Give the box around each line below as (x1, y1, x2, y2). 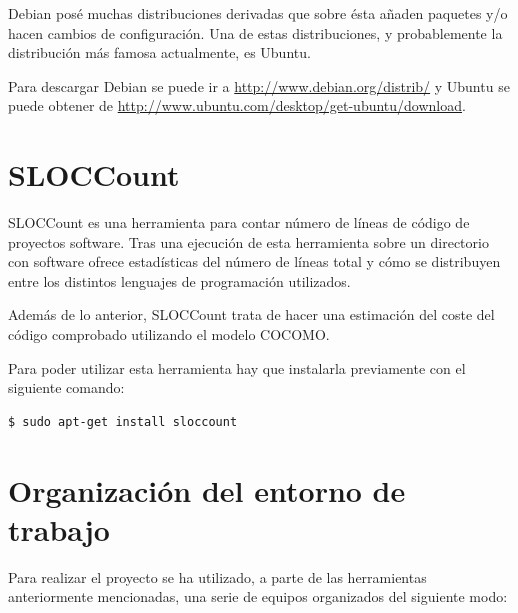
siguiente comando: (8, 377, 125, 398)
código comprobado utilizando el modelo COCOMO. (8, 324, 330, 345)
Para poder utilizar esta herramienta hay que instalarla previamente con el (8, 357, 466, 378)
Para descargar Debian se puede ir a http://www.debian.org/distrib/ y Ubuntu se (8, 75, 510, 96)
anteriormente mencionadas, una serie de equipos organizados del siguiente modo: (8, 586, 508, 607)
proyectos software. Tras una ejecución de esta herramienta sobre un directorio (8, 231, 489, 252)
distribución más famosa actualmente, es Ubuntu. (8, 42, 311, 63)
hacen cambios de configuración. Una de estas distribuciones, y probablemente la (8, 22, 503, 43)
